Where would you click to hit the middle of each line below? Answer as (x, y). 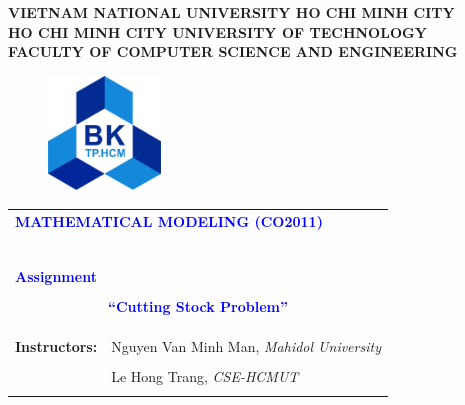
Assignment (56, 275)
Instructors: (56, 346)
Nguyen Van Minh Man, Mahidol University (246, 346)
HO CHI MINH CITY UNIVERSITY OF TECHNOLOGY (217, 31)
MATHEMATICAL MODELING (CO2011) (169, 220)
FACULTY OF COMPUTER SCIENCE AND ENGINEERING (233, 51)
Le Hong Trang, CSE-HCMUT (205, 376)
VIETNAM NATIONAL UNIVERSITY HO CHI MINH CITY (231, 12)
